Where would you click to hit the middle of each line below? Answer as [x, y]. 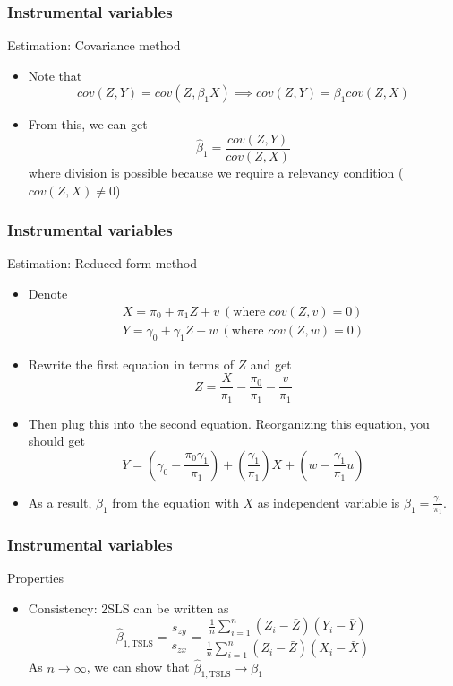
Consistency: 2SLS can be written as [128, 608]
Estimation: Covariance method [94, 45]
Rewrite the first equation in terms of [131, 364]
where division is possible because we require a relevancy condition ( [216, 173]
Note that [55, 75]
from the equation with [175, 502]
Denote [48, 294]
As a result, [60, 502]
